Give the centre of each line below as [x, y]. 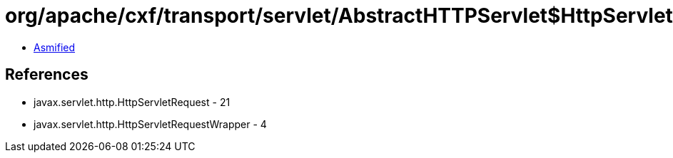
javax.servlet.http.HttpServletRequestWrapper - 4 [150, 124]
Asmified [55, 47]
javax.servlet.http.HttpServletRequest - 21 [132, 102]
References [47, 75]
